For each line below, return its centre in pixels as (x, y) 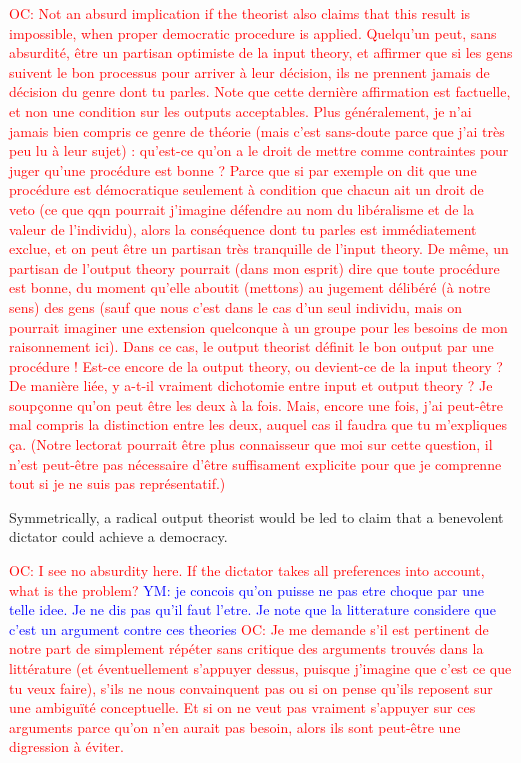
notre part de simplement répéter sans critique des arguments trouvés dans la (246, 648)
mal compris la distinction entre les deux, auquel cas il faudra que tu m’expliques (258, 424)
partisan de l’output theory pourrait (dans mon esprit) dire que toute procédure (254, 267)
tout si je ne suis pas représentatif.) (117, 483)
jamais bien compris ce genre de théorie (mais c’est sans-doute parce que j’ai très (257, 130)
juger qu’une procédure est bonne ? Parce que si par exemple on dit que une (243, 169)
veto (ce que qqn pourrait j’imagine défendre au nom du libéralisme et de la (241, 208)
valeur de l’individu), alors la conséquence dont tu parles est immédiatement (243, 228)
